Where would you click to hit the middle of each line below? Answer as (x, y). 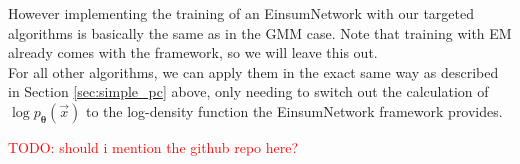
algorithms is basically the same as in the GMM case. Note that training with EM (260, 32)
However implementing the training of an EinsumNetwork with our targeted (241, 13)
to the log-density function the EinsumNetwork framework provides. (294, 110)
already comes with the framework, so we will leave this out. (193, 52)
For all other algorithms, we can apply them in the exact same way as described (253, 71)
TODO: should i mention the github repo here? (153, 146)
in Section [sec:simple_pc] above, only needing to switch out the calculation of (248, 91)
